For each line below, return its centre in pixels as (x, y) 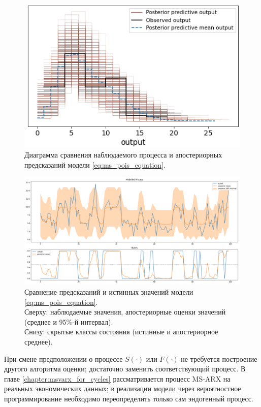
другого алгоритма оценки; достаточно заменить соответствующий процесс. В (125, 369)
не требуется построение (219, 358)
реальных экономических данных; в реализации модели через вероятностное (123, 388)
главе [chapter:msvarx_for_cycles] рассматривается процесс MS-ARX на (117, 378)
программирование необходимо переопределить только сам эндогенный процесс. (129, 398)
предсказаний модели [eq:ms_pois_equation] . (95, 164)
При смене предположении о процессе (63, 358)
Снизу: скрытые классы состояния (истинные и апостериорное (121, 332)
